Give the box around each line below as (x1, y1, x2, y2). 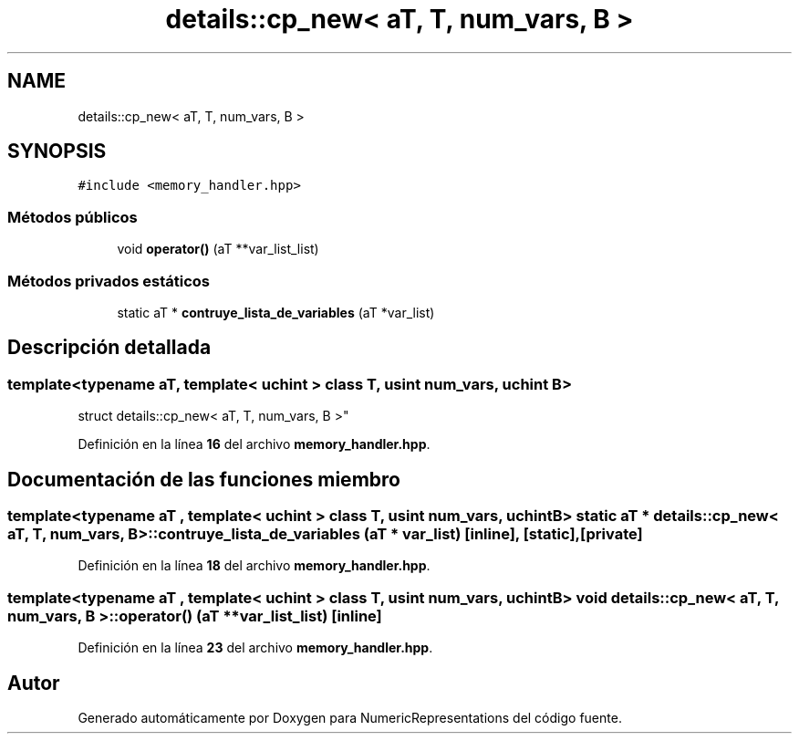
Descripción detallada (7, 336, 212, 360)
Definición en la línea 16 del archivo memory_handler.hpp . (78, 436, 431, 453)
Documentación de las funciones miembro (7, 467, 400, 491)
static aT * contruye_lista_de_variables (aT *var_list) (117, 304, 435, 320)
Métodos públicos (7, 207, 138, 226)
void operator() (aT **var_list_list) (117, 241, 319, 257)
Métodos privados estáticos (7, 271, 210, 290)
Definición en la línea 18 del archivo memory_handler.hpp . (78, 558, 431, 574)
